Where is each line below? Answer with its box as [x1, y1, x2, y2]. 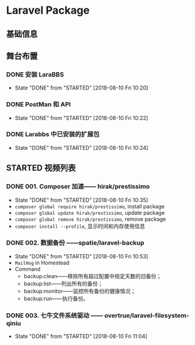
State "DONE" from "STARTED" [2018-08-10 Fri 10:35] [14, 196, 148, 204]
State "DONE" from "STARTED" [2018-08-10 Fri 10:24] [14, 144, 148, 151]
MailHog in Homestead [14, 259, 70, 266]
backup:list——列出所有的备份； [23, 280, 103, 287]
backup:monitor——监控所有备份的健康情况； [23, 287, 136, 294]
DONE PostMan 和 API [6, 100, 71, 109]
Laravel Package [6, 4, 90, 17]
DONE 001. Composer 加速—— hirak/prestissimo [6, 183, 150, 191]
